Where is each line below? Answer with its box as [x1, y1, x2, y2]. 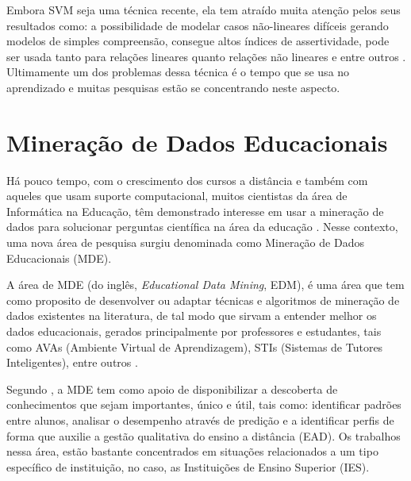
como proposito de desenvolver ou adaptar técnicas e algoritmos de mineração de [6, 291, 400, 308]
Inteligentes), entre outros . [6, 354, 138, 371]
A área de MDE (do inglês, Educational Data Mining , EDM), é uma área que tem [6, 276, 405, 293]
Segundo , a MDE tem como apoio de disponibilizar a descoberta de [6, 380, 338, 397]
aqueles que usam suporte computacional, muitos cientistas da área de [6, 187, 348, 204]
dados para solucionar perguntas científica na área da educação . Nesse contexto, [6, 218, 398, 235]
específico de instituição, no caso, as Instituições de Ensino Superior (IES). [6, 458, 370, 475]
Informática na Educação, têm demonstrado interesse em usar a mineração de [6, 202, 384, 219]
